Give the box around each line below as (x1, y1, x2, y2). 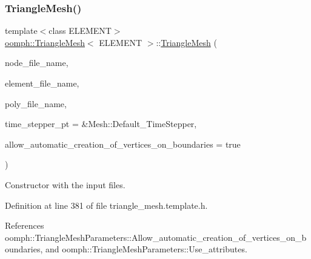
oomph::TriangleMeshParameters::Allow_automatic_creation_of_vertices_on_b (5, 231, 307, 243)
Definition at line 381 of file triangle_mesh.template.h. (5, 198, 208, 211)
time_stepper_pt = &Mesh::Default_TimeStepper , (5, 117, 197, 130)
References (5, 219, 44, 232)
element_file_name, (5, 77, 79, 89)
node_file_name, (5, 56, 69, 69)
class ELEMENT (48, 24, 112, 37)
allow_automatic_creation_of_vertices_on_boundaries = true (5, 137, 241, 150)
